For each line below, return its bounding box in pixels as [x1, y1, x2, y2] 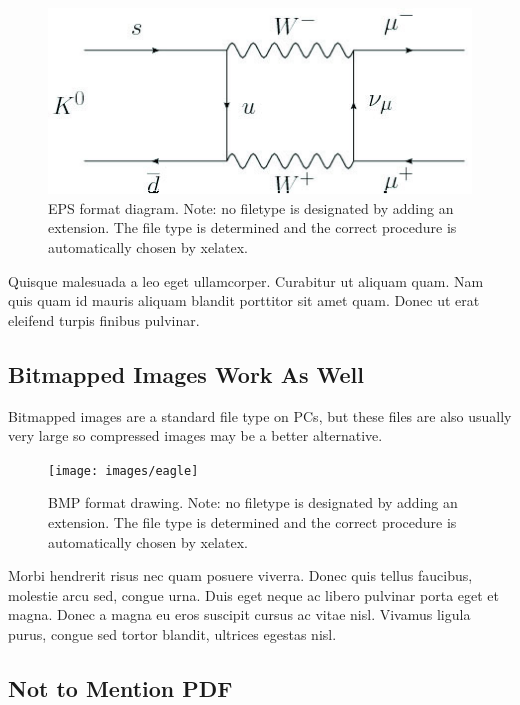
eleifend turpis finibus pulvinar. [8, 309, 200, 330]
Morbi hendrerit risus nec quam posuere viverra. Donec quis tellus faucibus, [8, 565, 473, 586]
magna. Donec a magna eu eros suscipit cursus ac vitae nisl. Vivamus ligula [8, 604, 471, 625]
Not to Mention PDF [8, 672, 233, 703]
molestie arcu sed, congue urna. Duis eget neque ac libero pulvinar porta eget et [8, 584, 499, 605]
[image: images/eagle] [48, 463, 199, 478]
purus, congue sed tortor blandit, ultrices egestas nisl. [8, 624, 337, 644]
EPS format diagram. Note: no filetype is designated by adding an [48, 197, 454, 218]
